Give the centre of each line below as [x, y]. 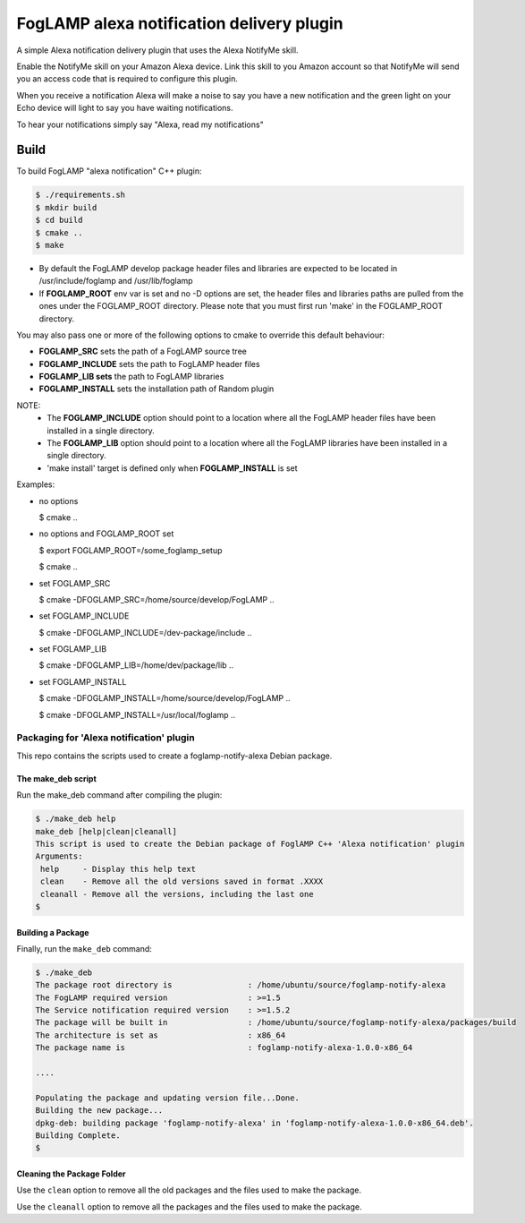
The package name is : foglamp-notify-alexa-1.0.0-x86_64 [224, 1048]
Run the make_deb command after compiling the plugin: [119, 795]
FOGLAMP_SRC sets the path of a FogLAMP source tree [143, 351]
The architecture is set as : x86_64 [161, 1035]
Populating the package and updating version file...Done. [167, 1098]
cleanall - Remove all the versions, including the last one [177, 894]
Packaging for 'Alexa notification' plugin [106, 738]
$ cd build [59, 220]
